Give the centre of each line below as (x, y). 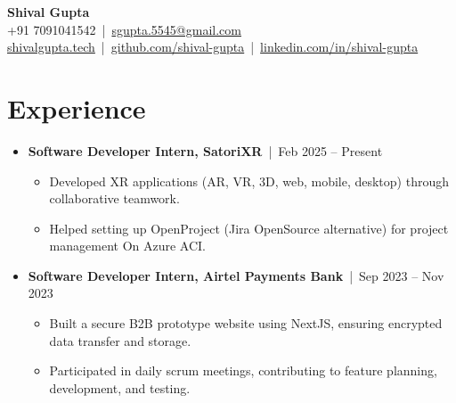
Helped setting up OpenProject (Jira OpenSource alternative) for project (249, 228)
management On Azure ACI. (127, 246)
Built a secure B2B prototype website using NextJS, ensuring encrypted (246, 323)
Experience (77, 107)
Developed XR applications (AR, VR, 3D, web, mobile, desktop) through (249, 181)
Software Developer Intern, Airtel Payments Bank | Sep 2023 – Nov (236, 275)
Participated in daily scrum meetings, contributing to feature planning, (243, 370)
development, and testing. (120, 387)
